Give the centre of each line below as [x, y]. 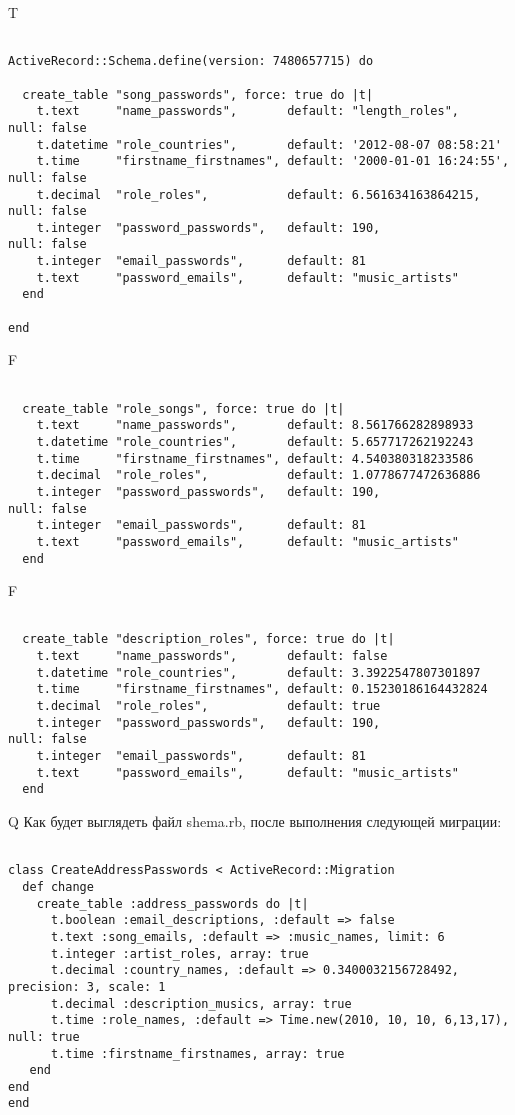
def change [58, 886]
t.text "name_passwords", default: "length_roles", [248, 111]
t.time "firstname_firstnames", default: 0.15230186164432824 [262, 689]
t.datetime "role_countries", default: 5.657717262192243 [255, 441]
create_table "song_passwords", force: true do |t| [198, 94]
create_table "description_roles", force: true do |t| [208, 639]
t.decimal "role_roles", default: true [208, 706]
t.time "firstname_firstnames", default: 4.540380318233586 [255, 458]
